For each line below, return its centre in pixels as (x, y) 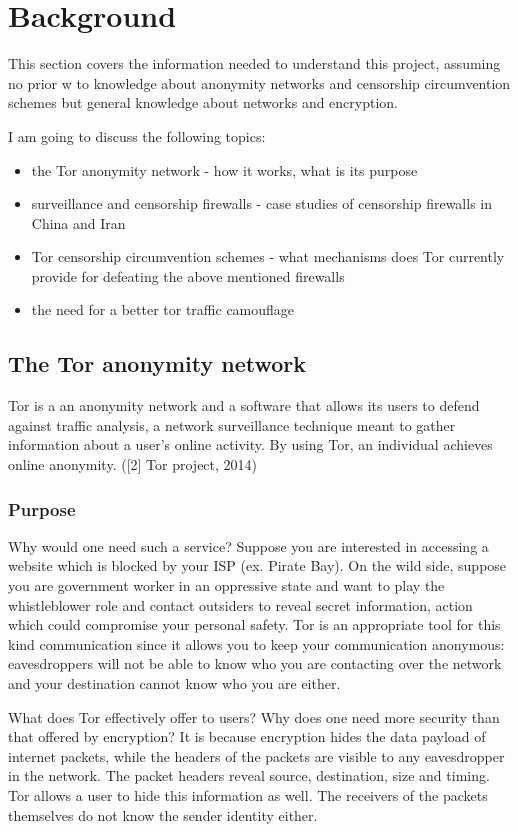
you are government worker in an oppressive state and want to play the (226, 585)
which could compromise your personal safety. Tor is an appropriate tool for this (254, 624)
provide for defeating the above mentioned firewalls (188, 275)
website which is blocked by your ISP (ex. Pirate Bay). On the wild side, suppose (257, 565)
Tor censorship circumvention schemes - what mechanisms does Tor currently (268, 256)
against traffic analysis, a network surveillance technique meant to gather (232, 424)
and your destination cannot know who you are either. (174, 683)
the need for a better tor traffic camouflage (163, 309)
